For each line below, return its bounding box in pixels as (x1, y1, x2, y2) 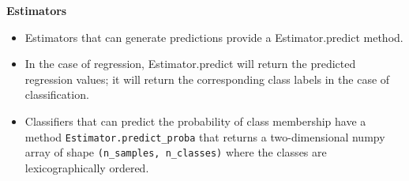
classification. (24, 86, 89, 103)
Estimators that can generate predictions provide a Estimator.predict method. (24, 28, 403, 45)
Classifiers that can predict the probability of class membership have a (24, 112, 366, 129)
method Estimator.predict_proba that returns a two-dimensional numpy (24, 128, 385, 145)
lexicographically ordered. (24, 159, 149, 175)
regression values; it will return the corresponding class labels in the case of (24, 70, 390, 87)
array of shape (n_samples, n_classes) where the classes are (24, 144, 327, 160)
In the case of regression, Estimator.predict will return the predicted (24, 55, 356, 72)
